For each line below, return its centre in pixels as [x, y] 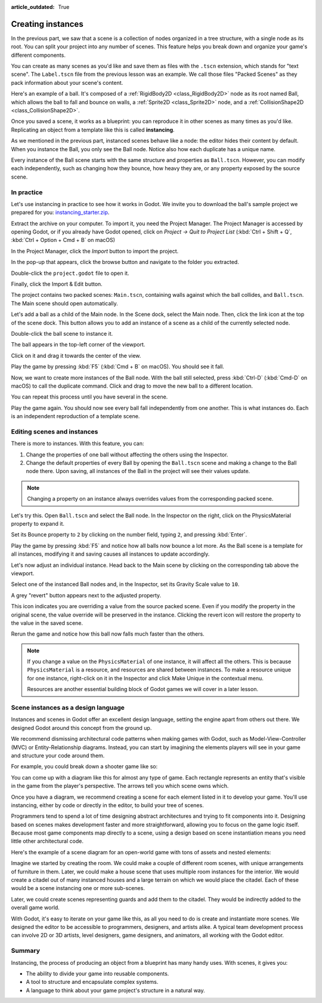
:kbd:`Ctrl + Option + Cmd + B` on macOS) [63, 240]
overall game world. [35, 907]
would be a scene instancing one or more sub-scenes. [78, 888]
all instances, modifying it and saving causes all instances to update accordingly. [110, 554]
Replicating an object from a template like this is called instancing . [93, 130]
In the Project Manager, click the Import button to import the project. [95, 251]
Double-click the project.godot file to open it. [70, 273]
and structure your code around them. [58, 755]
